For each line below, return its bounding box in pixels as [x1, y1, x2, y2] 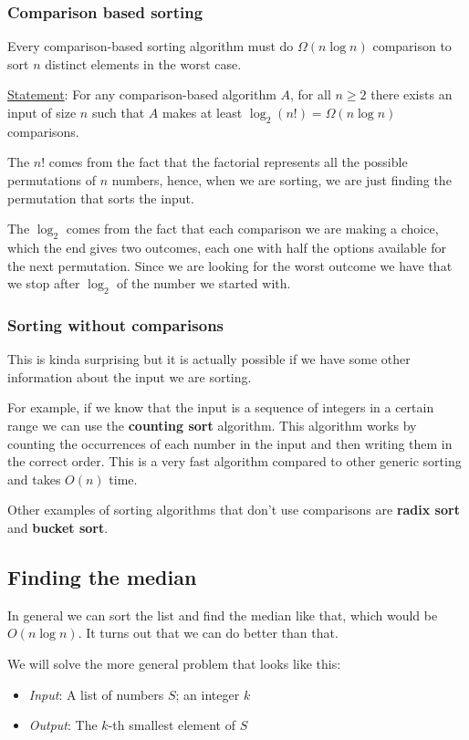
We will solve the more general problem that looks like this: [7, 653, 341, 672]
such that [91, 103, 145, 121]
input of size [7, 103, 77, 121]
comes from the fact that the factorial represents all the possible [48, 152, 408, 172]
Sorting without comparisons [7, 313, 224, 336]
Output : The [28, 715, 98, 735]
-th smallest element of [108, 715, 235, 735]
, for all [290, 85, 331, 104]
